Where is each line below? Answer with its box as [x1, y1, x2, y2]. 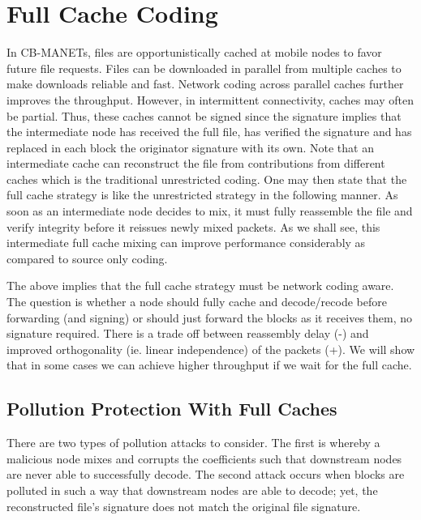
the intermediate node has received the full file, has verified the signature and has [6, 123, 412, 140]
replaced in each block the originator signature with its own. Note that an [6, 139, 374, 156]
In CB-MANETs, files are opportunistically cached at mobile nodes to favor [6, 44, 382, 61]
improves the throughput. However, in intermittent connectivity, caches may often [6, 91, 414, 108]
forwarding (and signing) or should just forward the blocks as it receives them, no [6, 309, 413, 326]
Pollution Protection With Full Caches [6, 396, 337, 421]
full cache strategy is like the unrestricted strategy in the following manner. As [6, 186, 398, 203]
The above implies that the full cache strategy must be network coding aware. [6, 277, 394, 294]
